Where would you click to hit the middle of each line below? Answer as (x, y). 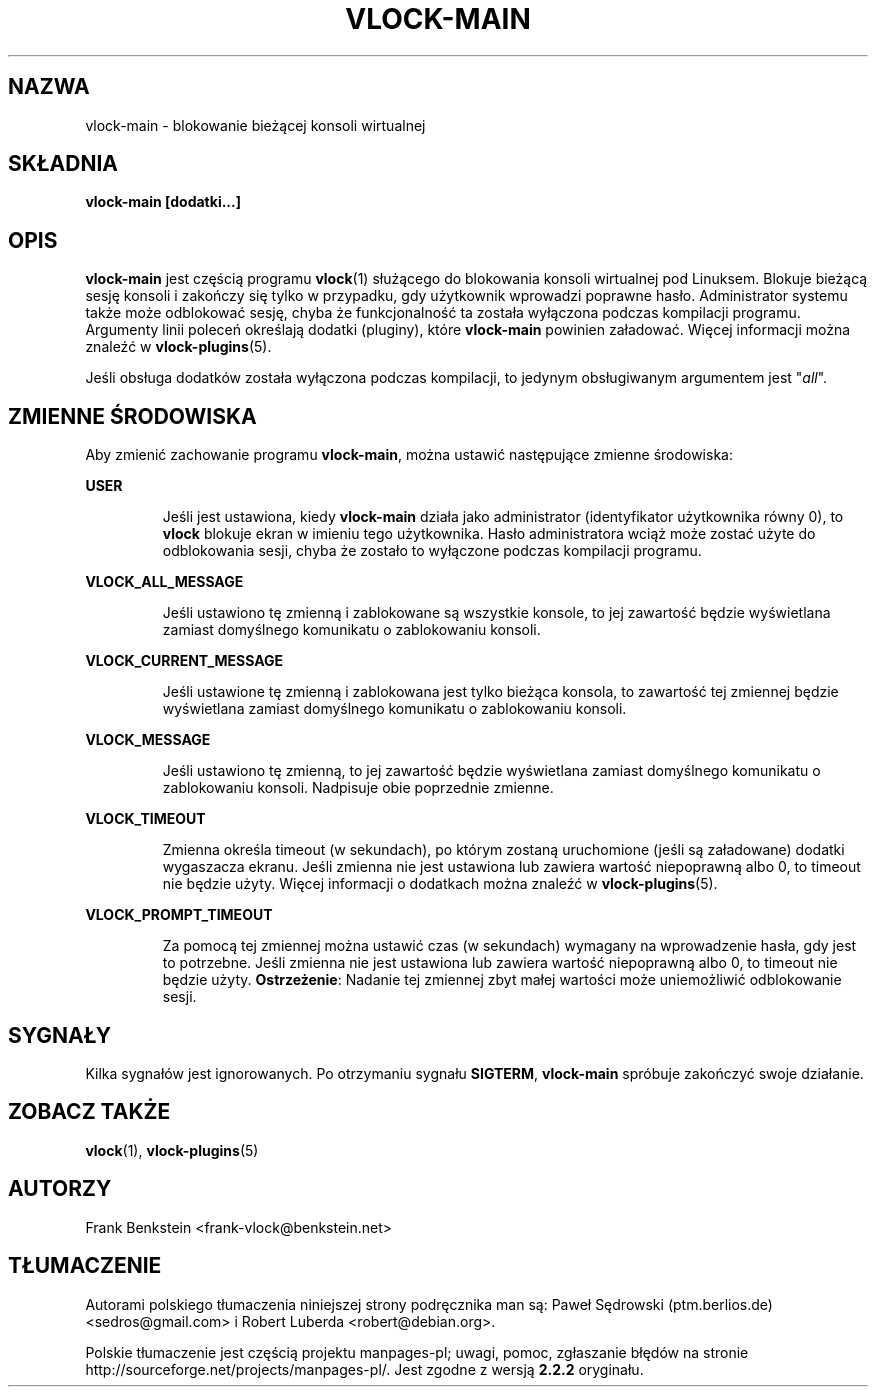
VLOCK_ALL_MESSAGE (164, 582)
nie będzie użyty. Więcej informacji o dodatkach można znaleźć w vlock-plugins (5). (440, 884)
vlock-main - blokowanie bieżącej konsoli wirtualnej (255, 125)
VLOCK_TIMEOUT (145, 819)
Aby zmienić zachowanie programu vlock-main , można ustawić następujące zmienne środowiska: (409, 455)
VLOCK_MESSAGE (148, 740)
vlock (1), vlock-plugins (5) (172, 1150)
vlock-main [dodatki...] (163, 202)
